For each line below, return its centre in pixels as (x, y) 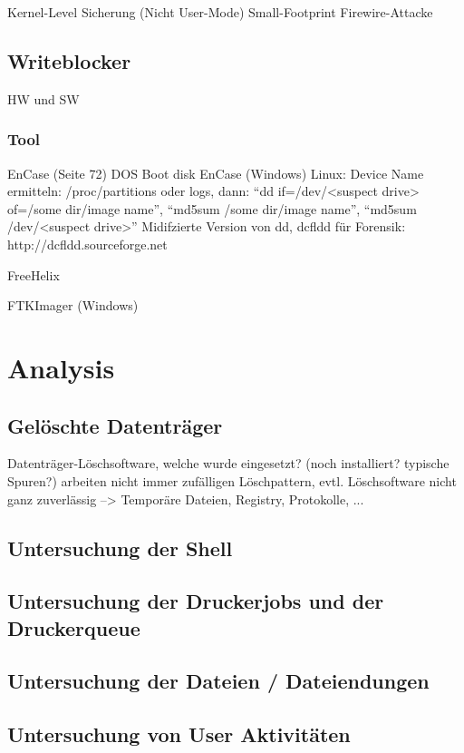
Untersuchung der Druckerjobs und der (196, 601)
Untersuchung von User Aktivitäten (179, 734)
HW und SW (43, 98)
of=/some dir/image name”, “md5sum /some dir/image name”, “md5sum (212, 208)
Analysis (61, 367)
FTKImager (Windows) (73, 305)
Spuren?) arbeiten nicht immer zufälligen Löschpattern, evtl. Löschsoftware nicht (232, 480)
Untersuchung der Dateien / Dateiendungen (218, 681)
